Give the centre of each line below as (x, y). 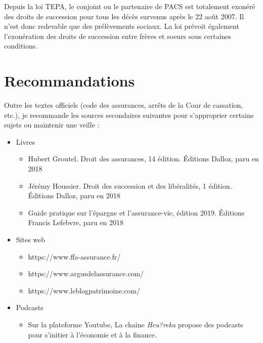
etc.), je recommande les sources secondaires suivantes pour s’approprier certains (129, 115)
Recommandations (70, 81)
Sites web (31, 240)
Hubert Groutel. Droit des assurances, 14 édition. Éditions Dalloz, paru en (143, 159)
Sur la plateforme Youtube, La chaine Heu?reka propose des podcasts (136, 324)
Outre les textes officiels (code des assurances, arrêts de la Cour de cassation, (124, 105)
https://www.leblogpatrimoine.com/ (84, 290)
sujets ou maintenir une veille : (52, 125)
